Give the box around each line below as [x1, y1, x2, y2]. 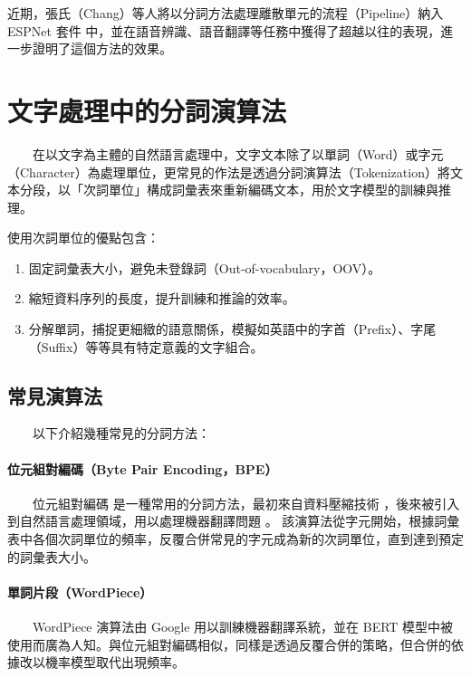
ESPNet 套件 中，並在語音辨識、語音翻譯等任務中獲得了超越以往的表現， [7, 21, 441, 40]
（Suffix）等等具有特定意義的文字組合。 [28, 337, 264, 356]
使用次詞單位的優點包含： [7, 228, 159, 247]
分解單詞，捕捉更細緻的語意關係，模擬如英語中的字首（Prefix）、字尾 [28, 319, 437, 338]
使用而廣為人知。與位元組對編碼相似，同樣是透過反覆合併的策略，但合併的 [7, 634, 451, 653]
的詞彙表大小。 [7, 547, 96, 566]
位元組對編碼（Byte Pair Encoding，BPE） [7, 459, 278, 478]
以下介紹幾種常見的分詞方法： [32, 424, 210, 443]
